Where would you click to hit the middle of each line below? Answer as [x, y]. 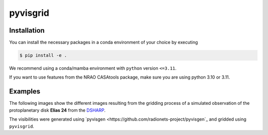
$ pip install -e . [43, 55]
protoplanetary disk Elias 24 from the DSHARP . [57, 110]
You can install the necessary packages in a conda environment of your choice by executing [103, 43]
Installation [27, 30]
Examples [25, 91]
